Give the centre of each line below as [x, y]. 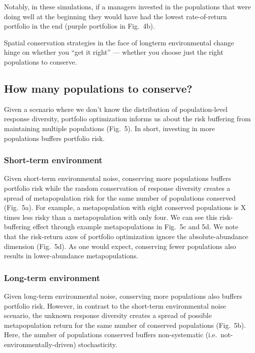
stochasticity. [98, 344]
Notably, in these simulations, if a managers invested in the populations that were [127, 6]
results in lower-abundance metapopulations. [71, 256]
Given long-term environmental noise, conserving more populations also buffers [123, 296]
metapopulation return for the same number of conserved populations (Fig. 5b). [125, 325]
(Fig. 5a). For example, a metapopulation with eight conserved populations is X [125, 207]
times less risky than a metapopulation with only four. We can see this [111, 217]
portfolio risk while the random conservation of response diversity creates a [117, 188]
